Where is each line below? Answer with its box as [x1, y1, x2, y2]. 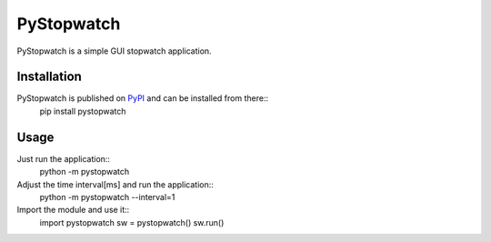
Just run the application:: [16, 153, 111, 164]
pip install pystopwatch [39, 106, 126, 116]
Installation [16, 69, 82, 85]
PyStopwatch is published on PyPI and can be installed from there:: [16, 93, 268, 104]
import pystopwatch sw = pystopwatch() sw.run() [39, 217, 225, 227]
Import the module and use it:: [16, 205, 130, 216]
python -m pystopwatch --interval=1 [39, 191, 175, 202]
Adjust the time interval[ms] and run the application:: [16, 178, 214, 190]
